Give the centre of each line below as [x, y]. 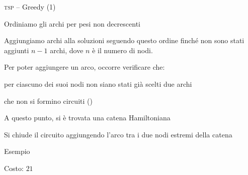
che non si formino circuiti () [48, 101]
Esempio [17, 151]
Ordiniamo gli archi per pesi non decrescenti [72, 23]
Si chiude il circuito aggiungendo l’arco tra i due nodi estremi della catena [118, 134]
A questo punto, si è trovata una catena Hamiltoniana [87, 118]
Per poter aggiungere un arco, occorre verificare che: [85, 67]
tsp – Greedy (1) [30, 7]
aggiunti [17, 50]
